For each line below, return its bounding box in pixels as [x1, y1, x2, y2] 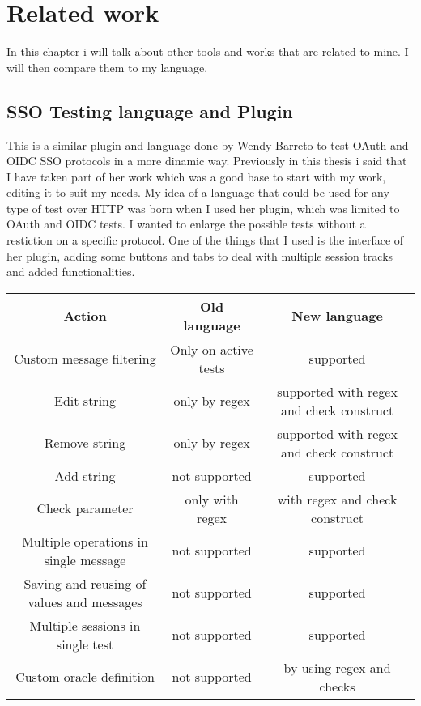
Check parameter [36, 499, 134, 518]
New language [291, 306, 383, 325]
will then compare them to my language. [6, 58, 208, 75]
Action [63, 306, 107, 325]
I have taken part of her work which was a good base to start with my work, [6, 168, 386, 185]
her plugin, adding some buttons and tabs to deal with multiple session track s [6, 247, 393, 264]
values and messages [28, 592, 142, 611]
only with [185, 489, 239, 508]
